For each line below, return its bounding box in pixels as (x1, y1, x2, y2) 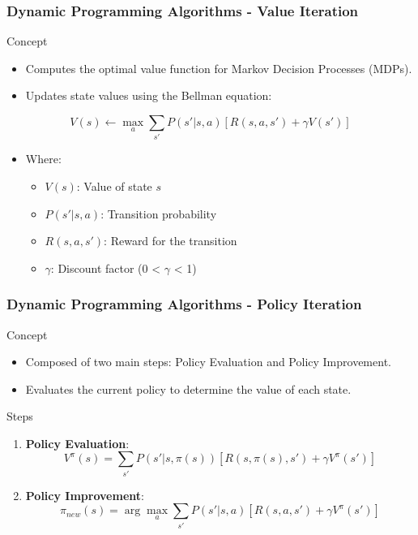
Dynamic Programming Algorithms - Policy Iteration (6, 294, 362, 314)
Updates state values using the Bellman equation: (25, 87, 272, 104)
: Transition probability (100, 205, 217, 222)
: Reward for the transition (104, 232, 237, 249)
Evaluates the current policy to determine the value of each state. (25, 380, 352, 397)
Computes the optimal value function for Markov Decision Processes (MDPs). (25, 59, 412, 76)
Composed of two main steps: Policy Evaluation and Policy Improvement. (25, 353, 391, 370)
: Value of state (76, 177, 152, 194)
